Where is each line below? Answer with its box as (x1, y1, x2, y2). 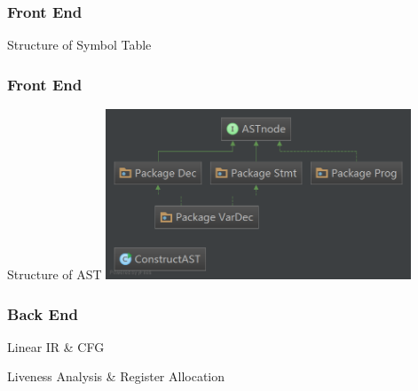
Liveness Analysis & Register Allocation (7, 367, 225, 386)
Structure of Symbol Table (7, 35, 152, 54)
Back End (7, 302, 78, 325)
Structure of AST (7, 265, 102, 284)
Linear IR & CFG (7, 337, 105, 356)
